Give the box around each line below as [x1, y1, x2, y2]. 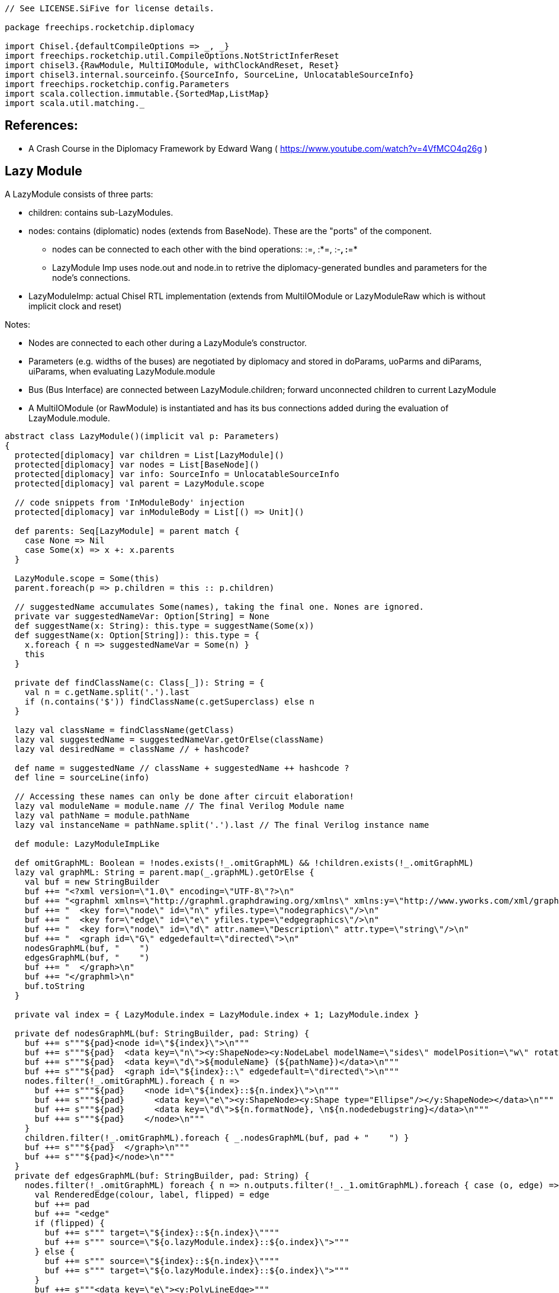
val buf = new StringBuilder [24, 876, 160, 886]
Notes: [5, 319, 30, 329]
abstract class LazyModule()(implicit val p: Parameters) [5, 431, 279, 441]
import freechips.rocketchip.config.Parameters [5, 79, 230, 89]
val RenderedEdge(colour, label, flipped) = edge [34, 1189, 269, 1199]
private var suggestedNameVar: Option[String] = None [14, 611, 269, 621]
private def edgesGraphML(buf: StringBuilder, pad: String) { [14, 1170, 310, 1180]
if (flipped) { [34, 1218, 105, 1228]
